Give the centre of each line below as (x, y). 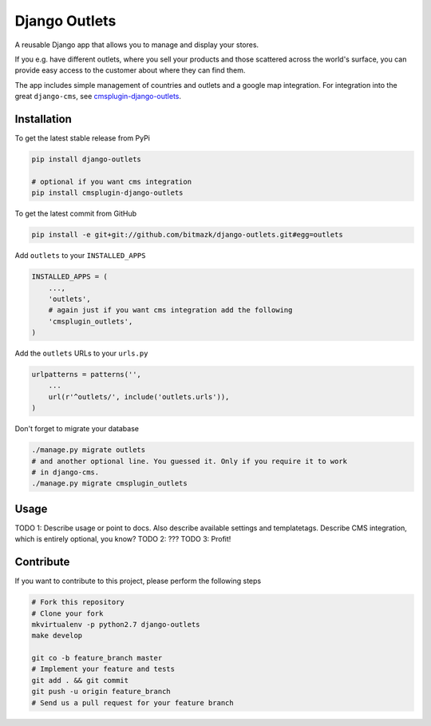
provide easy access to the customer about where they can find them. (130, 70)
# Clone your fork (67, 613)
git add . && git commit (80, 680)
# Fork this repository (78, 602)
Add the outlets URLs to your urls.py (81, 353)
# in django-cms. (65, 472)
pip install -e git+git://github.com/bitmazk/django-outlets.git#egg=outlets (187, 235)
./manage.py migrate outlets (89, 450)
